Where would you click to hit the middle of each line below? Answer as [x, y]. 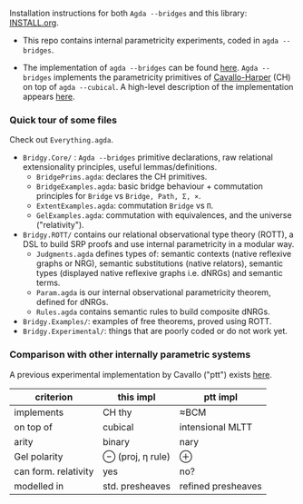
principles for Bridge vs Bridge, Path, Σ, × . [118, 196]
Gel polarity [39, 456]
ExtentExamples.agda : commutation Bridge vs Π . [125, 206]
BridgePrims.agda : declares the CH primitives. [122, 177]
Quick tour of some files [64, 120]
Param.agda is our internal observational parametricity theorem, [153, 292]
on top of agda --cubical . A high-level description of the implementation [158, 87]
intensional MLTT [216, 427]
